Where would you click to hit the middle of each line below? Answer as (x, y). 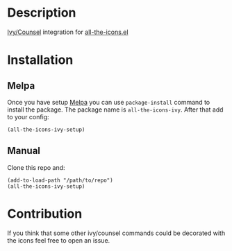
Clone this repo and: (36, 167)
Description (42, 13)
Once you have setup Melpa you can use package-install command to (109, 102)
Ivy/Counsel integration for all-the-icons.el (68, 32)
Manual (24, 151)
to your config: (28, 116)
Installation (40, 60)
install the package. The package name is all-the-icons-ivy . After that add (115, 110)
